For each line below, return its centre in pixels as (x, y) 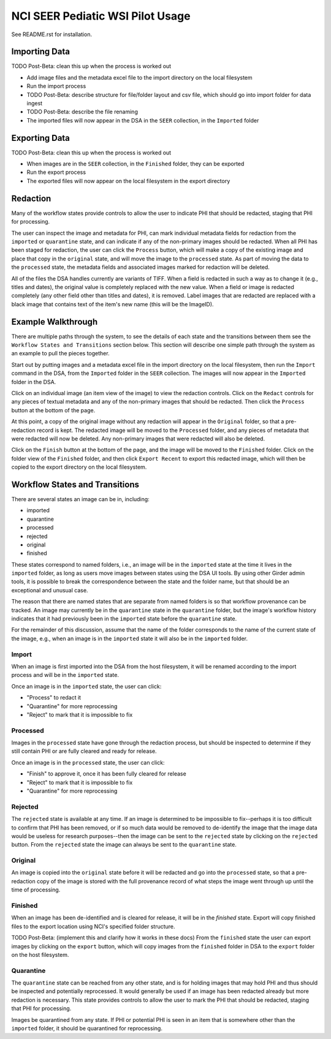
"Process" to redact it (54, 698)
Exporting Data (41, 138)
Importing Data (41, 52)
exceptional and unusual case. (50, 590)
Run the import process (56, 86)
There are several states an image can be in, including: (80, 499)
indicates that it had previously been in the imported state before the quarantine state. (124, 619)
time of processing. (36, 890)
